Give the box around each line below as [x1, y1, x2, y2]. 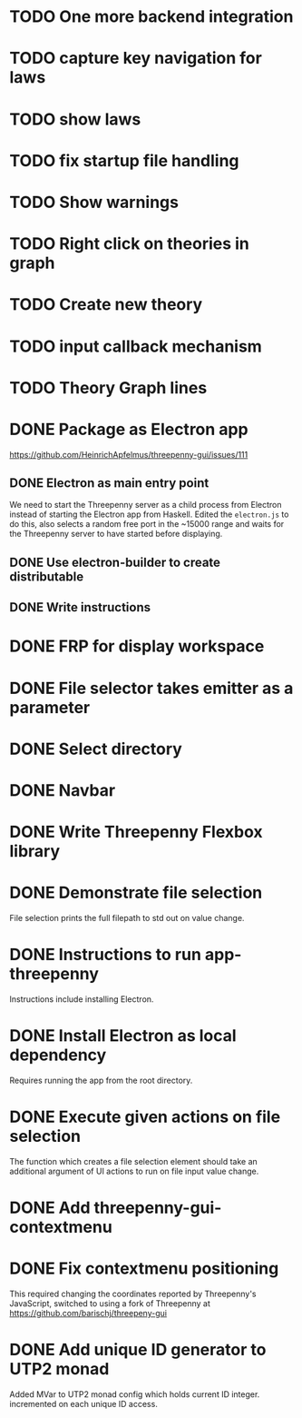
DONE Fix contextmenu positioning [9, 1258, 279, 1279]
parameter [9, 697, 91, 718]
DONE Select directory [9, 739, 183, 759]
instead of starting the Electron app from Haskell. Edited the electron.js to [9, 509, 289, 520]
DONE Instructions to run [9, 945, 202, 965]
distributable [9, 569, 84, 584]
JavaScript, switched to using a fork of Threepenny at [9, 1298, 211, 1309]
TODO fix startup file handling [9, 150, 239, 171]
